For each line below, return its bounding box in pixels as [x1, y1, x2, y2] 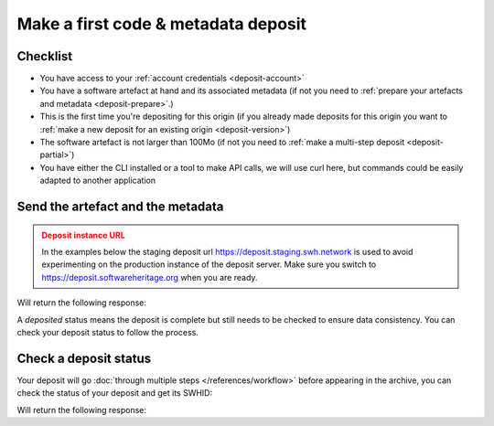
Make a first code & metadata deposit [16, 14, 306, 34]
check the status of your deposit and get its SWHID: [16, 388, 213, 399]
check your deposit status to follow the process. [16, 326, 199, 337]
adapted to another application [39, 175, 156, 186]
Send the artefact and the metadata [16, 199, 224, 214]
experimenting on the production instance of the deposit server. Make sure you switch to [41, 259, 377, 270]
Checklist [16, 48, 73, 64]
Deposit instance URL [41, 229, 125, 240]
